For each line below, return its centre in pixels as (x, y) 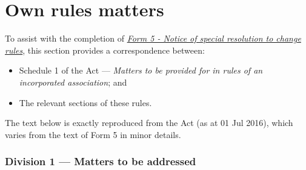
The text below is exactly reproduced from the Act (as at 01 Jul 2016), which (149, 123)
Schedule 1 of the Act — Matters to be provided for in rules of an (141, 70)
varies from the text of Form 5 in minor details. (93, 134)
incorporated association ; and (73, 82)
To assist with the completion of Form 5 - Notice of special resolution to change (153, 38)
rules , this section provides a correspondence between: (105, 50)
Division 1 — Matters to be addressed (101, 161)
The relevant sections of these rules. (85, 102)
